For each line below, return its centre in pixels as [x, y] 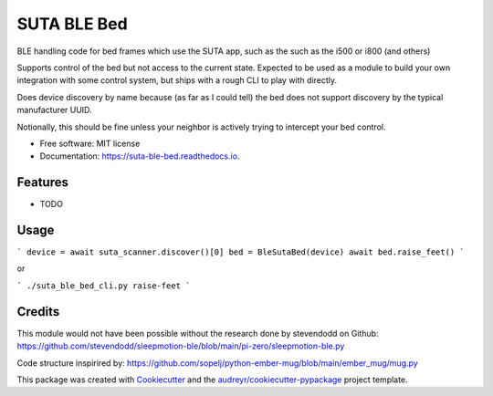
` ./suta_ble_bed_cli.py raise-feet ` [104, 286]
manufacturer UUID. [54, 110]
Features [42, 182]
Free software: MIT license [90, 143]
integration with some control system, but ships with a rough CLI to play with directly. [177, 80]
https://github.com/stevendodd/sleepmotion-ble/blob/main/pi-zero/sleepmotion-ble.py [181, 346]
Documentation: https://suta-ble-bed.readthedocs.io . [140, 156]
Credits [38, 312]
